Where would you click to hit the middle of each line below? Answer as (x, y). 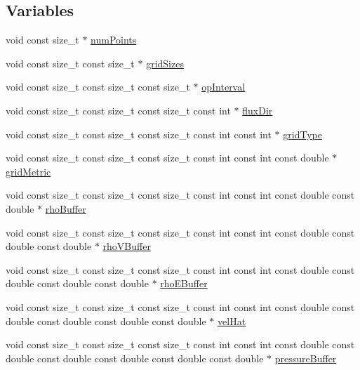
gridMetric (28, 171)
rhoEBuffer (184, 283)
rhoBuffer (66, 208)
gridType (302, 134)
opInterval (224, 87)
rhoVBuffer (127, 246)
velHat (232, 321)
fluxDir (258, 110)
